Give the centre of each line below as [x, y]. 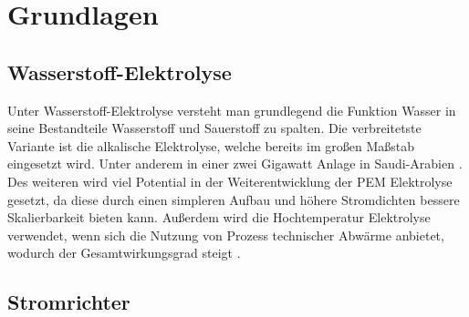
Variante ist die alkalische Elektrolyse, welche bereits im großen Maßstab [211, 145]
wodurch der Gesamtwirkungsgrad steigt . [124, 253]
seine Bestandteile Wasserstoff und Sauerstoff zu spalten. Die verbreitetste [214, 128]
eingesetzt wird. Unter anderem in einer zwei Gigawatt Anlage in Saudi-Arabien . [235, 164]
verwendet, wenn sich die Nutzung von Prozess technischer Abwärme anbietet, [226, 235]
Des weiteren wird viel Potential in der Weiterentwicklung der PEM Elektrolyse [230, 181]
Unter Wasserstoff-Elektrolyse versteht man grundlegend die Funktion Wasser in [232, 110]
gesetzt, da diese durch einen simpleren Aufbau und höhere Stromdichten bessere [234, 199]
